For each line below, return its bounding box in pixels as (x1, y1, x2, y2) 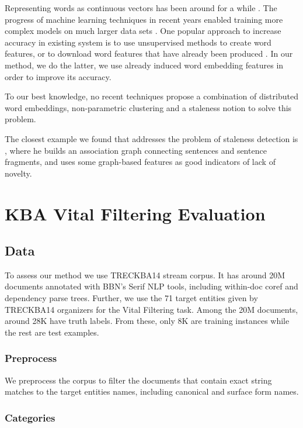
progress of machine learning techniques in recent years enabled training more (5, 13, 283, 25)
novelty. (5, 167, 32, 179)
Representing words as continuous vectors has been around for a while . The (5, 2, 277, 13)
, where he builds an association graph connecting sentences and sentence (5, 144, 267, 156)
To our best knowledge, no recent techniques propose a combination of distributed (5, 90, 298, 102)
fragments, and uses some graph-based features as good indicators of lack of (5, 156, 276, 168)
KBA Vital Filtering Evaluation (5, 201, 266, 225)
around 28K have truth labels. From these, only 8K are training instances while (5, 315, 290, 327)
